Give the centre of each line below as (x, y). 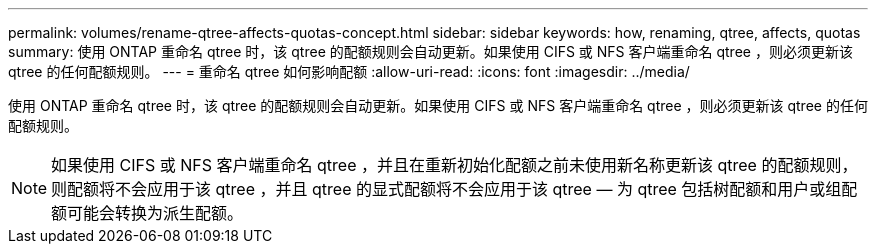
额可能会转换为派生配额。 (147, 213)
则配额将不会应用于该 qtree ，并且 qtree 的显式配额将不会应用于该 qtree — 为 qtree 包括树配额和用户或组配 (454, 189)
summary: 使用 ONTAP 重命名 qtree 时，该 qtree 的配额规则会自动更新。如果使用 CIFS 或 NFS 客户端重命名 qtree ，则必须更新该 (430, 51)
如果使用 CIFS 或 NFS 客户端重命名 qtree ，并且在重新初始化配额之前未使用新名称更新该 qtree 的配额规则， (454, 165)
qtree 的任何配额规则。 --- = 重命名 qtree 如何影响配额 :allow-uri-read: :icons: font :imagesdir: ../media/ (349, 71)
